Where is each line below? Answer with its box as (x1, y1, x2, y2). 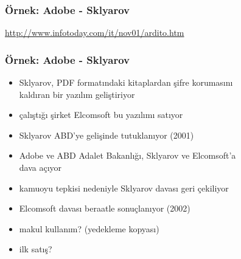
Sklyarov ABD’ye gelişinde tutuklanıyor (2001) (19, 128, 194, 141)
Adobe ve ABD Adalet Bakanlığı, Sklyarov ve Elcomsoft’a (19, 149, 236, 162)
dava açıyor (19, 161, 62, 173)
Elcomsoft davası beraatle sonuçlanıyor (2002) (19, 202, 190, 215)
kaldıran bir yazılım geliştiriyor (19, 88, 135, 100)
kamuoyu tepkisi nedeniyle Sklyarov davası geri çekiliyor (19, 181, 229, 194)
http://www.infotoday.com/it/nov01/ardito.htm (5, 26, 184, 39)
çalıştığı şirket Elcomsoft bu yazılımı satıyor (19, 108, 183, 121)
